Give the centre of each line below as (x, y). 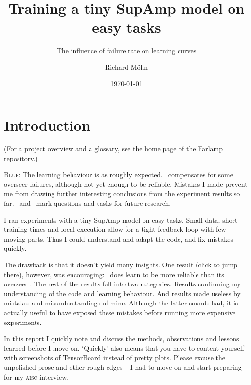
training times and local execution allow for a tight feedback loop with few (115, 229)
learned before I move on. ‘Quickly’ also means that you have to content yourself (124, 348)
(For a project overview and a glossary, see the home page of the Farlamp (113, 149)
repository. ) (21, 158)
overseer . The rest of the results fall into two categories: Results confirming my (123, 284)
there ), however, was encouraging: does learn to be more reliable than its (114, 274)
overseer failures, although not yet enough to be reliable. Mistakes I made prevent (126, 184)
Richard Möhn (126, 67)
